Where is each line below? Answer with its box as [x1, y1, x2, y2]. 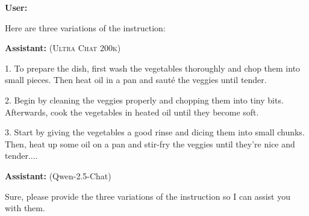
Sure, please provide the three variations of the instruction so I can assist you [5, 190, 290, 202]
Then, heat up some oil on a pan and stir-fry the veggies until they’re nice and [5, 137, 295, 150]
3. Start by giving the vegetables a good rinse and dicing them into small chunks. [5, 126, 305, 138]
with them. [5, 202, 45, 214]
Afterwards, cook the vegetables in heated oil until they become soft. [5, 105, 259, 118]
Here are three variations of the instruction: [5, 21, 166, 34]
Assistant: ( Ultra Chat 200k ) [5, 42, 121, 54]
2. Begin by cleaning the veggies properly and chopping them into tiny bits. [5, 93, 284, 106]
